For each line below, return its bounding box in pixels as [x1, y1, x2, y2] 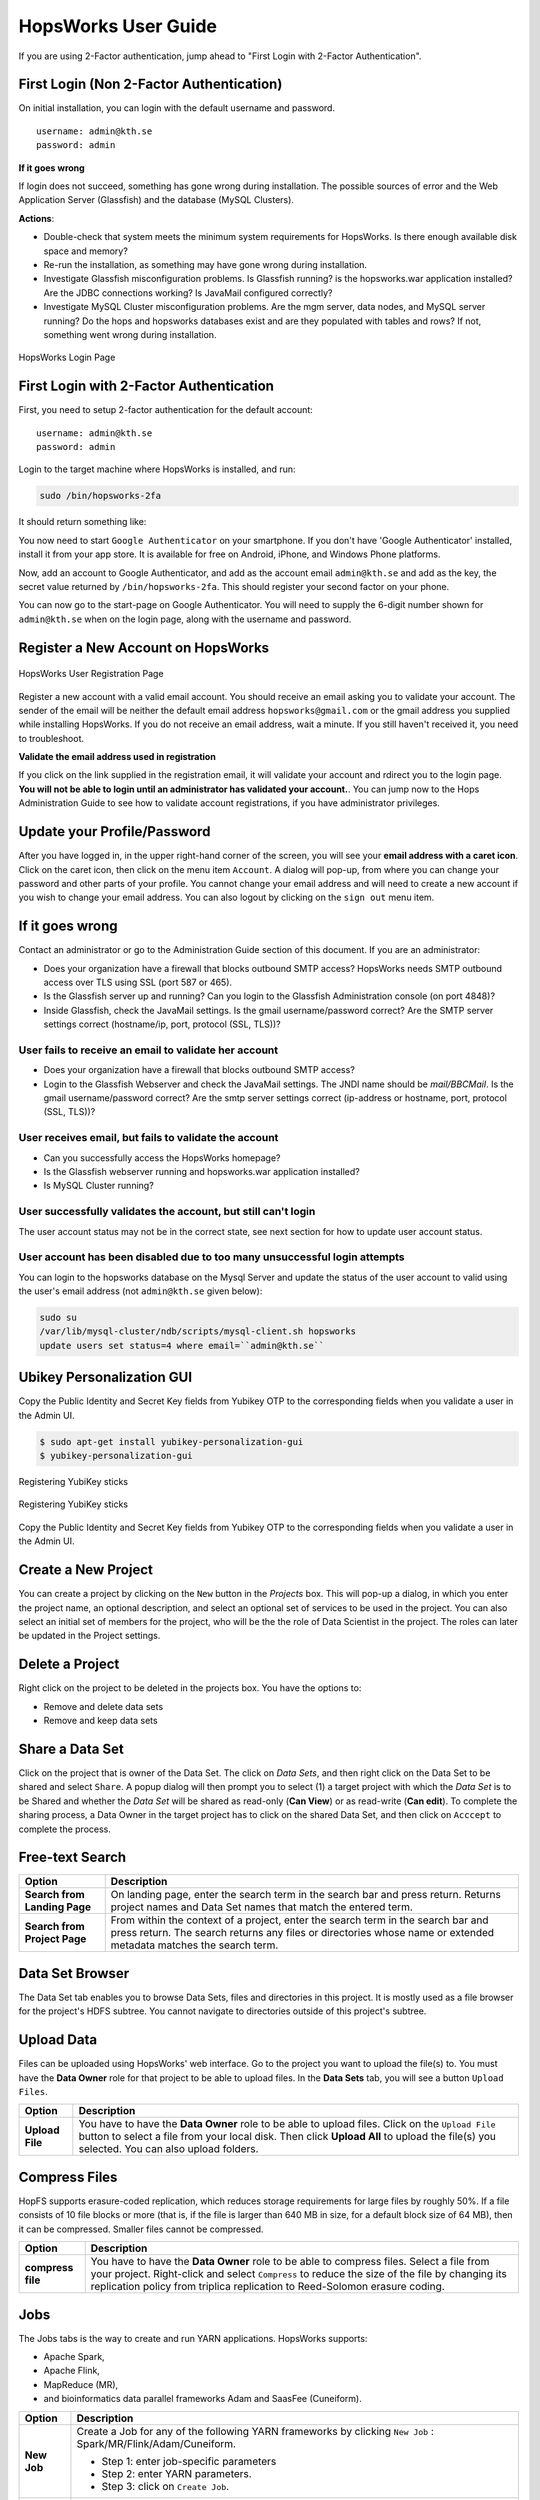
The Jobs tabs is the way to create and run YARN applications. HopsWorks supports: [18, 2332, 368, 2344]
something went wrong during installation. [43, 328, 217, 340]
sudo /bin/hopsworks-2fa [39, 490, 162, 502]
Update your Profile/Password [18, 823, 211, 840]
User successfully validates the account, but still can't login [18, 1205, 316, 1219]
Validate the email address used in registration [18, 751, 217, 763]
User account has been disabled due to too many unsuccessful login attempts [18, 1250, 405, 1264]
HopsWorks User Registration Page [18, 668, 164, 680]
